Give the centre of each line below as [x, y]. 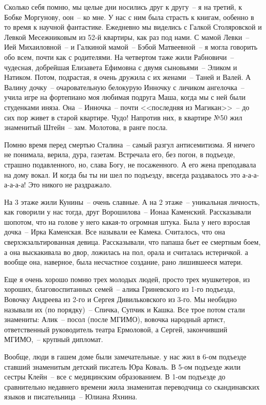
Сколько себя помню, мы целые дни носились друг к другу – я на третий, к [123, 7]
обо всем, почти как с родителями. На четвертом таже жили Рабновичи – [119, 57]
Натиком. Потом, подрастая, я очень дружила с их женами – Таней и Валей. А [128, 77]
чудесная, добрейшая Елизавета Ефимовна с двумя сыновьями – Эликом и [121, 67]
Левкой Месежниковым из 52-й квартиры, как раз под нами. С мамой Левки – [127, 37]
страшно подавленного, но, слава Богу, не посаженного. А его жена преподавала [130, 164]
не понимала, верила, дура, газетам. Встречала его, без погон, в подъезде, [120, 154]
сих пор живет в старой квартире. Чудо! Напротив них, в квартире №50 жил [123, 117]
